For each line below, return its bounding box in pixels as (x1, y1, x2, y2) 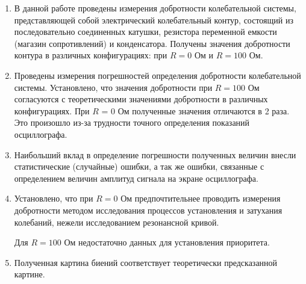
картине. (14, 268, 45, 280)
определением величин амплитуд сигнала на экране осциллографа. (14, 171, 258, 184)
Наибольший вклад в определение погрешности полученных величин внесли (14, 148, 296, 161)
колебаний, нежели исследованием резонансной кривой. (14, 215, 219, 228)
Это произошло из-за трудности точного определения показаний (14, 116, 250, 129)
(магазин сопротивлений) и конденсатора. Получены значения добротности (14, 37, 290, 49)
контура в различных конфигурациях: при (14, 49, 167, 61)
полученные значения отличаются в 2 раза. (132, 104, 290, 117)
